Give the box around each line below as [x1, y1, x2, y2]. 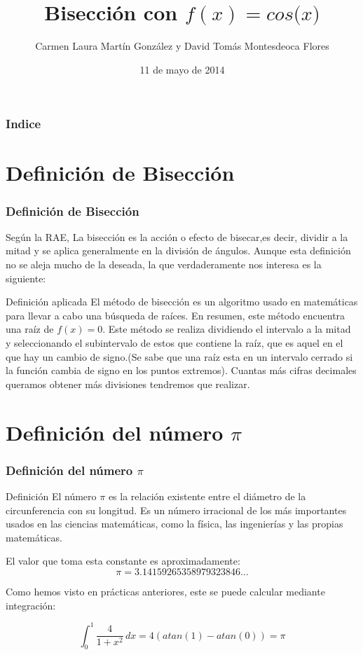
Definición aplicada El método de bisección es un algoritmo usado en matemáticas [6, 294, 358, 309]
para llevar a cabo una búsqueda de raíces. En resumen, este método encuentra [6, 308, 345, 322]
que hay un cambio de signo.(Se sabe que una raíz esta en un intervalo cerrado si [6, 349, 353, 364]
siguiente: [6, 270, 46, 285]
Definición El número [6, 488, 97, 503]
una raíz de [6, 322, 54, 336]
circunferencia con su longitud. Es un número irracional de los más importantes [6, 502, 347, 517]
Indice [6, 115, 41, 132]
